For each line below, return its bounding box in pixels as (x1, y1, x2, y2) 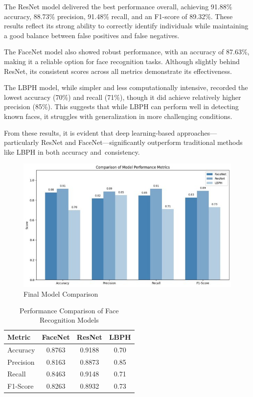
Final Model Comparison (23, 289, 98, 299)
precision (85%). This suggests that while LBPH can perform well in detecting (4, 101, 239, 112)
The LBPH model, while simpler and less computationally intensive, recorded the (4, 82, 248, 93)
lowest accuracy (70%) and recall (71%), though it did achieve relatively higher (4, 92, 241, 102)
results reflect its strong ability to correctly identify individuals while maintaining (4, 21, 249, 31)
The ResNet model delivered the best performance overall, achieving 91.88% (4, 1, 232, 11)
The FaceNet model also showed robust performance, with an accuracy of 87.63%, (4, 47, 250, 57)
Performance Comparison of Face (20, 305, 119, 315)
